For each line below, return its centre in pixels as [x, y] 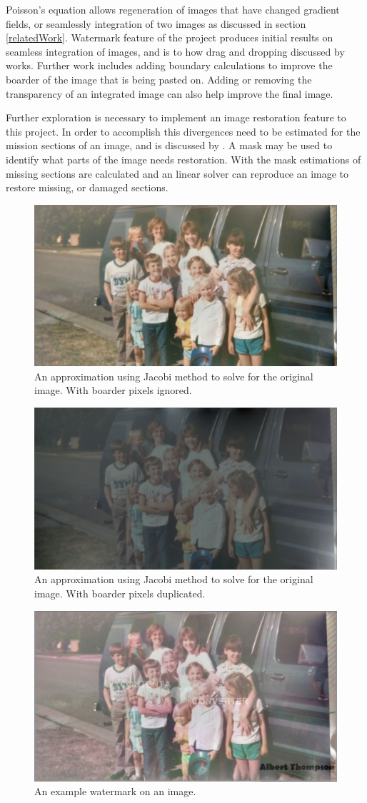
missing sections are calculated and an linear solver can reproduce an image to [177, 173]
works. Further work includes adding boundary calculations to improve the [169, 65]
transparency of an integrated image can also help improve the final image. [170, 93]
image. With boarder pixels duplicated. [120, 594]
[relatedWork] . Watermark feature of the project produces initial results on [170, 37]
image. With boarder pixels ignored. [113, 390]
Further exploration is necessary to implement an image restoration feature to [176, 117]
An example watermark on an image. [115, 791]
